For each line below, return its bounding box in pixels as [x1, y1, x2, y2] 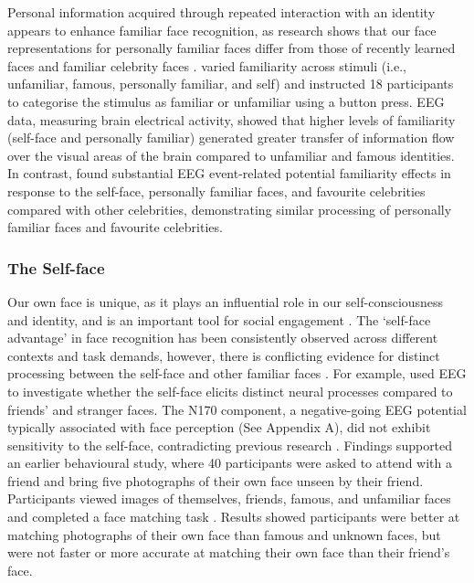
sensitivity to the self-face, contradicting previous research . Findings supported [7, 435, 453, 454]
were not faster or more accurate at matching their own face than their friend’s [7, 543, 450, 562]
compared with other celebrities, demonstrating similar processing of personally [7, 199, 452, 218]
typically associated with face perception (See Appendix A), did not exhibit [7, 418, 431, 437]
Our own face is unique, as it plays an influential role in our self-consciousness [7, 291, 444, 311]
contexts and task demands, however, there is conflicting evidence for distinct [7, 345, 440, 365]
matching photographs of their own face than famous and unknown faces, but [7, 525, 441, 544]
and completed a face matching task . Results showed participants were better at [7, 507, 460, 526]
